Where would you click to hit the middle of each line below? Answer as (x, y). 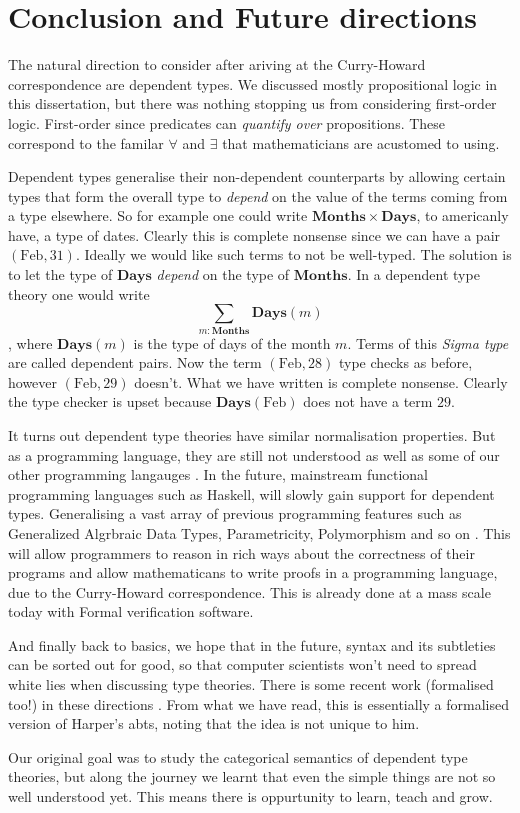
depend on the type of (223, 274)
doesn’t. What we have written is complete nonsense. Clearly (321, 381)
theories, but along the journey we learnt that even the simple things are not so (252, 776)
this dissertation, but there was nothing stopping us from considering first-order (252, 103)
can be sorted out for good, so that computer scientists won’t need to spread (242, 664)
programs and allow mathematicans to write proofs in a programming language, (253, 572)
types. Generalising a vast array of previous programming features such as (235, 513)
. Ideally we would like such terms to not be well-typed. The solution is (293, 254)
